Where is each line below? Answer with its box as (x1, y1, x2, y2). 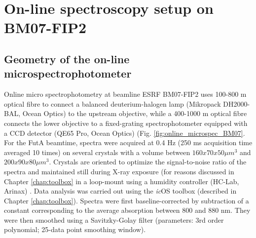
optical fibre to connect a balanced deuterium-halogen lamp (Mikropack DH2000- (4, 98, 250, 109)
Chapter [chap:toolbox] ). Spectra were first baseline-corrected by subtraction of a (4, 195, 249, 205)
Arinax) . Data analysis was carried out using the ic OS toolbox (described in (4, 186, 237, 196)
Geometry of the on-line (4, 51, 130, 66)
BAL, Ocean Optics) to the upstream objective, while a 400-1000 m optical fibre (4, 108, 247, 119)
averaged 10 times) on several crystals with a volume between (4, 147, 190, 157)
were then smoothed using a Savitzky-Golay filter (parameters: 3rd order (4, 214, 224, 225)
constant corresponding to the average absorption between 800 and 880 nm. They (4, 205, 251, 215)
